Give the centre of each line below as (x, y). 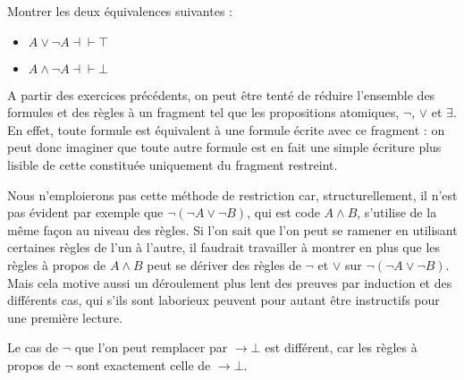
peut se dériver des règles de (224, 264)
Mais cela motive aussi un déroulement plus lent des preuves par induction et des (230, 282)
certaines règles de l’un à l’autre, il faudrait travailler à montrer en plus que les (224, 247)
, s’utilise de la (397, 212)
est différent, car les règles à (341, 347)
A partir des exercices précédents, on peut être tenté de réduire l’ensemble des (221, 94)
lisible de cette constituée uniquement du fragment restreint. (173, 164)
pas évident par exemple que (85, 212)
